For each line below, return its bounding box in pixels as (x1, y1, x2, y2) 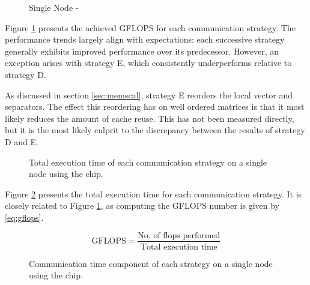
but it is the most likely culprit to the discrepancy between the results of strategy (5, 124, 305, 136)
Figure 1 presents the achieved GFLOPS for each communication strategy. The (5, 21, 296, 34)
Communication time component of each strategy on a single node (29, 257, 273, 269)
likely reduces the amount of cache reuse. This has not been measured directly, (5, 112, 294, 124)
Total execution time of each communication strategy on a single (29, 155, 267, 168)
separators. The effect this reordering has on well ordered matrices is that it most (5, 100, 305, 113)
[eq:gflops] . (5, 211, 44, 223)
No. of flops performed (138, 231, 220, 240)
